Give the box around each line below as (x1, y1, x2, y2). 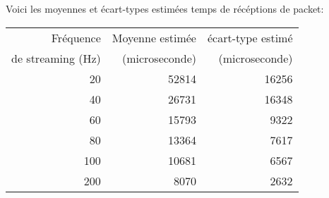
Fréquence (51, 29, 101, 46)
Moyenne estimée (112, 29, 196, 46)
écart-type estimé (207, 29, 293, 46)
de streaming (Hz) (11, 49, 101, 66)
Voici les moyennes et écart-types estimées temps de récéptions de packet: (6, 1, 324, 16)
